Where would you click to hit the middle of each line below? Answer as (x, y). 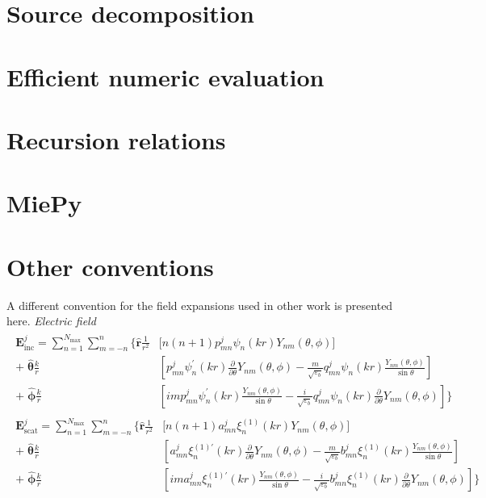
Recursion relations (116, 139)
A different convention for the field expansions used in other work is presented (200, 305)
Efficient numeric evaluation (165, 76)
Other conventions (110, 266)
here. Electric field (51, 321)
